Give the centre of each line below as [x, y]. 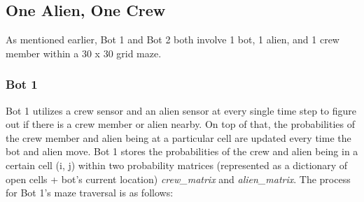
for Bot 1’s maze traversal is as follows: [90, 193]
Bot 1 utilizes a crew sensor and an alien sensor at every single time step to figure [181, 110]
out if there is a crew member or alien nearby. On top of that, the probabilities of [180, 124]
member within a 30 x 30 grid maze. [84, 53]
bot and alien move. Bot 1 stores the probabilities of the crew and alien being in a [182, 151]
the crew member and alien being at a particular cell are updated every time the [178, 137]
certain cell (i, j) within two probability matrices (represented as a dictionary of [177, 165]
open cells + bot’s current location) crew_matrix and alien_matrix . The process [178, 179]
